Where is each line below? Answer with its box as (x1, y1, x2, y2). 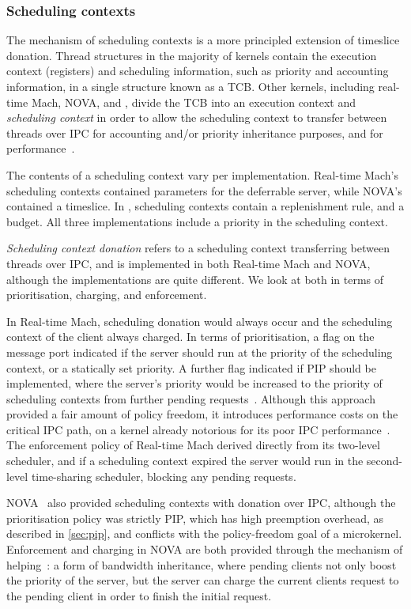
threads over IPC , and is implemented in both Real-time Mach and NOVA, (6, 255, 371, 271)
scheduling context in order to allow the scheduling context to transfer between (6, 109, 387, 126)
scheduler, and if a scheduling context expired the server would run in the (6, 452, 364, 469)
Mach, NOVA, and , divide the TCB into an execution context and (31, 93, 356, 110)
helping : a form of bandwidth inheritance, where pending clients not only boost (6, 556, 397, 573)
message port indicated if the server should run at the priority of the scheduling (6, 343, 393, 360)
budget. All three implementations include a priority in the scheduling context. (6, 213, 388, 229)
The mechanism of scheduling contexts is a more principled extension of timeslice (6, 32, 400, 48)
